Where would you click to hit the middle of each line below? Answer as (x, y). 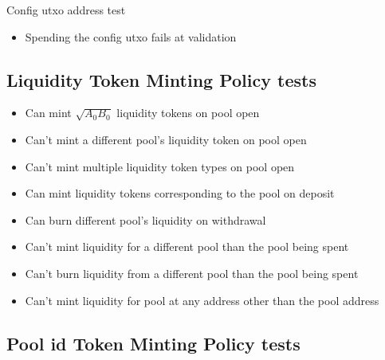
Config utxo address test (66, 10)
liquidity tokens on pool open (188, 113)
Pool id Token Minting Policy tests (153, 343)
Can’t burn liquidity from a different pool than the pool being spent (192, 273)
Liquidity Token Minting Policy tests (161, 79)
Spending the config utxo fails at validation (131, 36)
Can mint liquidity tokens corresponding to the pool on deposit (180, 193)
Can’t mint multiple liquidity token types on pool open (160, 166)
